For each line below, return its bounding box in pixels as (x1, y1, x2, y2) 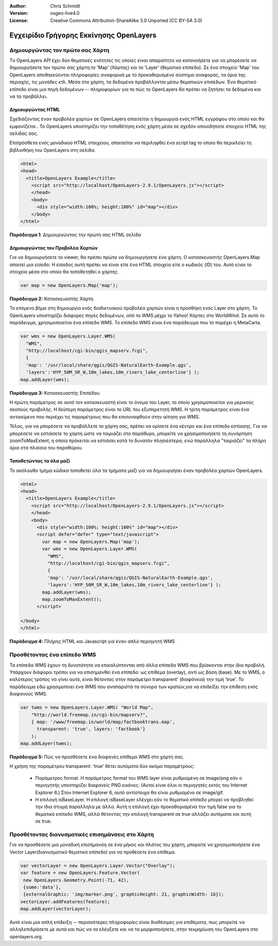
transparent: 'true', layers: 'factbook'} (37, 726, 146, 732)
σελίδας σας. (9, 130, 39, 136)
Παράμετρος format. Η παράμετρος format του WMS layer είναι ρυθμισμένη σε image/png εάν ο (35, 775, 242, 781)
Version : (9, 10, 28, 16)
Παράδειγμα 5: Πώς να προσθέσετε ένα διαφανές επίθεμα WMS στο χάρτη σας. (9, 754, 185, 760)
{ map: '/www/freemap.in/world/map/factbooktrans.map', (31, 719, 176, 725)
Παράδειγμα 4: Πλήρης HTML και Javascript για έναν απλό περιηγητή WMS (9, 638, 175, 644)
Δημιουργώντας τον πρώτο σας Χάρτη (9, 46, 110, 54)
